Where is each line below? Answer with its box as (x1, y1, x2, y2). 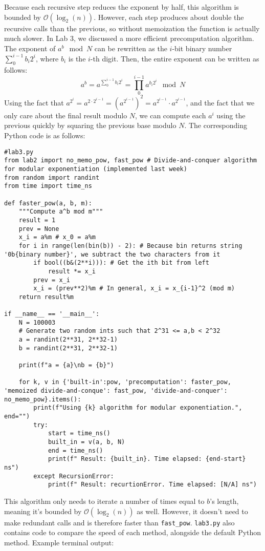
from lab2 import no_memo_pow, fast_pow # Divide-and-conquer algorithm (4, 157, 257, 164)
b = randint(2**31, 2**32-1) (18, 344, 118, 352)
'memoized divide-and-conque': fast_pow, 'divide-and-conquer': (4, 387, 228, 395)
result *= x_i (48, 267, 96, 275)
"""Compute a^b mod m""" (18, 208, 103, 216)
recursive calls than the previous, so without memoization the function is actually (4, 23, 260, 33)
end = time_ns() (48, 447, 103, 454)
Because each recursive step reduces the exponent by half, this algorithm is (4, 2, 239, 12)
